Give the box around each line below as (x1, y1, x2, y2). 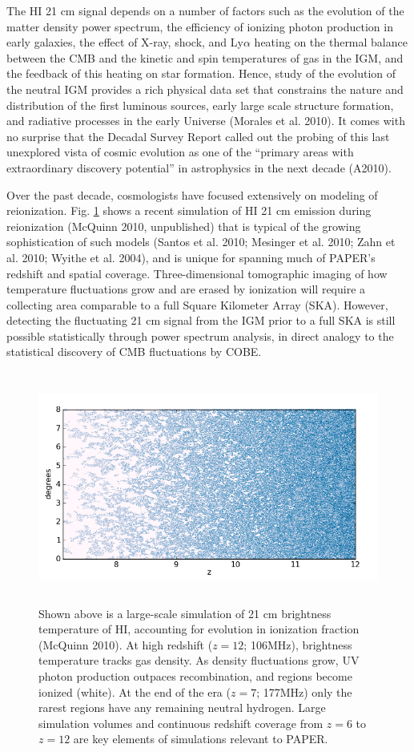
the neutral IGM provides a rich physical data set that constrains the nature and (6, 80, 404, 97)
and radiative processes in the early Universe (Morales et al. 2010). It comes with (6, 112, 405, 129)
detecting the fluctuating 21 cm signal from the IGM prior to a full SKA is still (6, 312, 396, 329)
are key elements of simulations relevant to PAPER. (73, 730, 328, 747)
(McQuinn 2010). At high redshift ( (38, 636, 213, 653)
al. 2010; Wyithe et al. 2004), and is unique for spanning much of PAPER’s (6, 249, 376, 265)
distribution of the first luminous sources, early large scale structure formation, (6, 96, 394, 113)
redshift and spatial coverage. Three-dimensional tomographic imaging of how (6, 265, 388, 281)
